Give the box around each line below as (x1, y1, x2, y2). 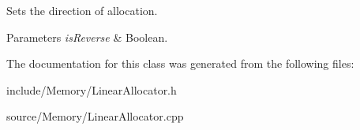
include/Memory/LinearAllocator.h (6, 81, 177, 98)
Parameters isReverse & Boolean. (6, 28, 168, 45)
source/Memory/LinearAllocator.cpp (6, 108, 184, 124)
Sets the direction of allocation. (6, 2, 158, 18)
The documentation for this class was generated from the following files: (6, 55, 354, 72)
